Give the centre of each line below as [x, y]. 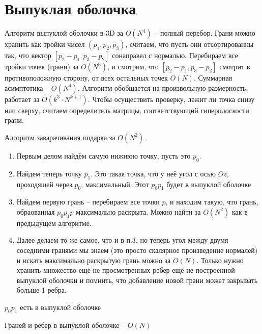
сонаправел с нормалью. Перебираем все [175, 55]
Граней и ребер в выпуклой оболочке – [65, 325]
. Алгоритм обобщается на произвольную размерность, [163, 87]
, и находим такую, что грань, [212, 202]
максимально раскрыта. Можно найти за [138, 211]
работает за [22, 99]
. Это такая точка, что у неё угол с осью [153, 173]
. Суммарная [213, 78]
